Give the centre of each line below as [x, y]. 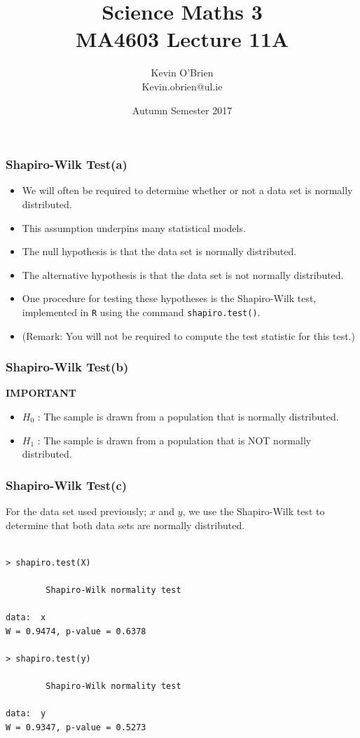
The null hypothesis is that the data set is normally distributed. [159, 251]
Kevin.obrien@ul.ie [182, 86]
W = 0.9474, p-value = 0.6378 [76, 631]
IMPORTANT [41, 393]
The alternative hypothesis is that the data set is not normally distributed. [183, 274]
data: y [26, 714]
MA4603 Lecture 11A [182, 39]
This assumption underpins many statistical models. [134, 227]
